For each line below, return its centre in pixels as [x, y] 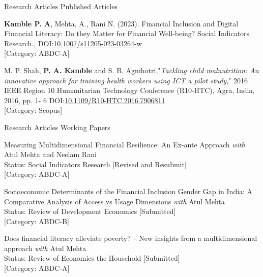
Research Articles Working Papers [57, 127]
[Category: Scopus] [33, 110]
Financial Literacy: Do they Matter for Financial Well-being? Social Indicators [127, 33]
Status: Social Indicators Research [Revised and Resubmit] [95, 164]
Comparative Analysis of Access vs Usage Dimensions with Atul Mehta [114, 201]
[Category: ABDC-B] [37, 221]
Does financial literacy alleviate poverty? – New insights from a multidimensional [131, 238]
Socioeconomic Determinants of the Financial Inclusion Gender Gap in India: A [128, 191]
